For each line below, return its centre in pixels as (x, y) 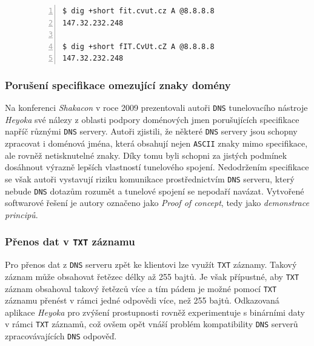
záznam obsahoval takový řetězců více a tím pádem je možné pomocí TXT (141, 288)
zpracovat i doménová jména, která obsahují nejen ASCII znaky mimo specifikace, (156, 143)
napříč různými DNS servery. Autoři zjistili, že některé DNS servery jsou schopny (151, 131)
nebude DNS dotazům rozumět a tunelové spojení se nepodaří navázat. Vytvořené (155, 191)
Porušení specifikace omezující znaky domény (118, 85)
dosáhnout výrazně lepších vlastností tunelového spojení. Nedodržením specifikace (157, 167)
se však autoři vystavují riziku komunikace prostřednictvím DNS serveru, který (150, 178)
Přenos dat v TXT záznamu (70, 241)
